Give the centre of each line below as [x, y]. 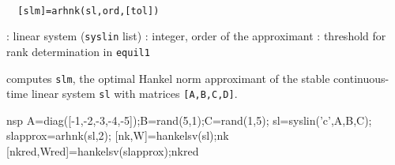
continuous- [361, 78]
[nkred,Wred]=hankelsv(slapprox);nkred [103, 151]
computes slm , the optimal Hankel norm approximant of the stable [168, 78]
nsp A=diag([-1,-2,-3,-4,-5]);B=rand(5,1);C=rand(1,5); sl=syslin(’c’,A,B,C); [189, 120]
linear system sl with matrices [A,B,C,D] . [134, 94]
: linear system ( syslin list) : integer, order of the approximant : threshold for [196, 36]
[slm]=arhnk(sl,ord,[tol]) [88, 11]
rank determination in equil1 [78, 51]
